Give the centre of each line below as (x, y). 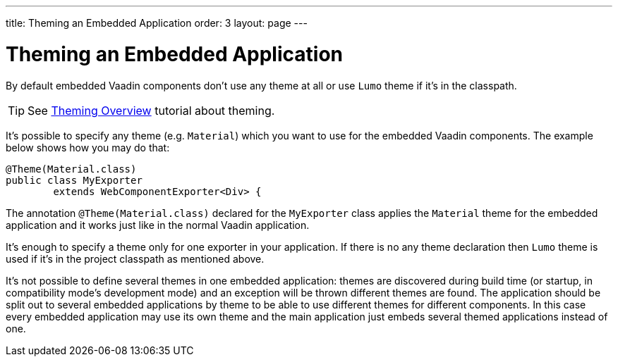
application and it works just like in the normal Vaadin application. (158, 225)
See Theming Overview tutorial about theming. (151, 110)
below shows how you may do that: (88, 147)
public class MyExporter (74, 180)
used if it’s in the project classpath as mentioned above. (135, 258)
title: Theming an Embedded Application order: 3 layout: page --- (157, 23)
